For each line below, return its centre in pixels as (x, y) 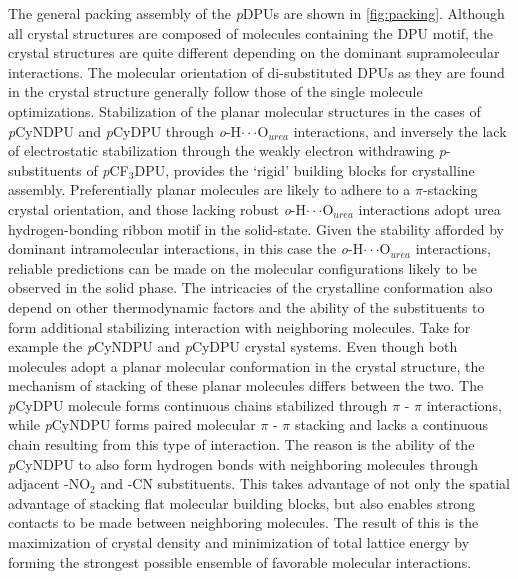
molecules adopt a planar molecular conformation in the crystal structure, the (246, 365)
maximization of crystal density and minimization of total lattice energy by (239, 542)
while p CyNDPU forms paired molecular (132, 424)
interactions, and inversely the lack (400, 130)
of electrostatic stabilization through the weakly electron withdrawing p (227, 150)
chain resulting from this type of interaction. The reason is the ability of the (241, 444)
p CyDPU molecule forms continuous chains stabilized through (198, 404)
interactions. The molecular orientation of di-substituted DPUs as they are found (256, 71)
